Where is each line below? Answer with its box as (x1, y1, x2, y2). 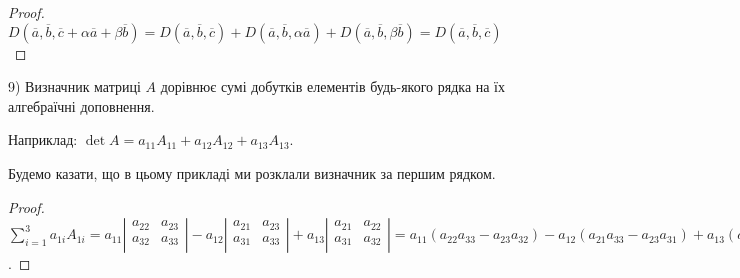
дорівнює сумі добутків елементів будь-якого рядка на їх (160, 76, 506, 97)
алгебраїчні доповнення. (8, 95, 155, 116)
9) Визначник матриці (8, 76, 141, 97)
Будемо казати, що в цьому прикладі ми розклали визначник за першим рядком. (8, 162, 496, 183)
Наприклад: (8, 129, 78, 150)
